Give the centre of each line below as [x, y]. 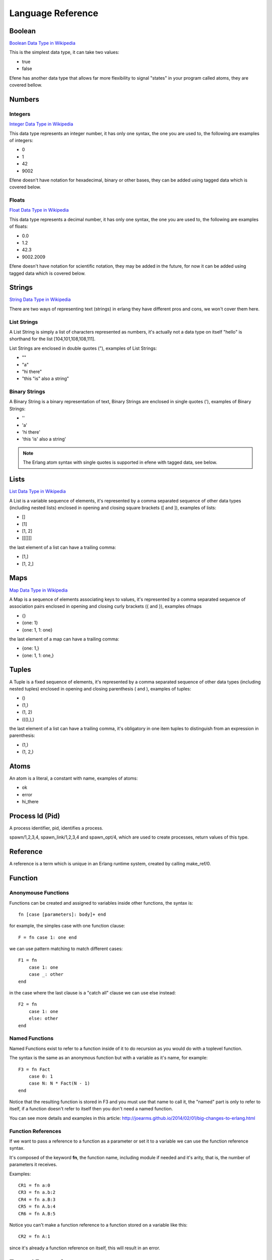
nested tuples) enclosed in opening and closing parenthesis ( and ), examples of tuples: [100, 688]
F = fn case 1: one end [48, 937]
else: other [43, 1019]
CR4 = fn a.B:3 [37, 1199]
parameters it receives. [33, 1165]
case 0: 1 [41, 1076]
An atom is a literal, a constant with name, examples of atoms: [74, 778]
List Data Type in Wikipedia [38, 491]
